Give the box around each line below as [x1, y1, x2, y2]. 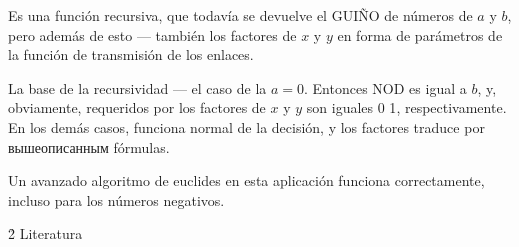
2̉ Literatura [8, 223, 83, 244]
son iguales [306, 97, 374, 118]
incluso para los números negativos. [8, 189, 225, 210]
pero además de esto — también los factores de [8, 24, 297, 45]
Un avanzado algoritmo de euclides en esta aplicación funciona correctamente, [8, 170, 485, 191]
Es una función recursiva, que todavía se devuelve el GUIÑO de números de [8, 5, 473, 25]
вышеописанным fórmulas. [8, 136, 170, 157]
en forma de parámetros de [337, 24, 503, 45]
